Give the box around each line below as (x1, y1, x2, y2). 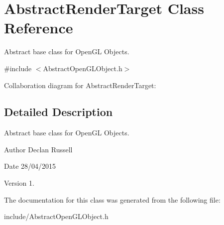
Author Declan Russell (4, 144, 73, 154)
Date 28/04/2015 (4, 161, 56, 171)
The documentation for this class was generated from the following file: (4, 194, 221, 205)
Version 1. (4, 178, 34, 188)
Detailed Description (4, 104, 113, 119)
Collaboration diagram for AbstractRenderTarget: (4, 80, 156, 90)
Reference (4, 17, 73, 38)
